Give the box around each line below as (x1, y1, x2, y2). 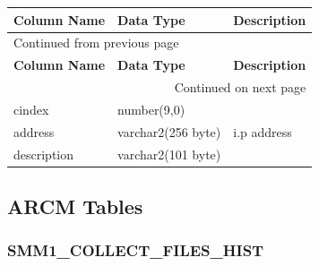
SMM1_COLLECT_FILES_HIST (7, 239, 264, 262)
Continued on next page (174, 78, 306, 97)
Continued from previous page (13, 33, 179, 52)
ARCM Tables (7, 193, 143, 220)
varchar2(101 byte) (117, 144, 221, 163)
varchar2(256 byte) (117, 122, 221, 141)
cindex (13, 99, 49, 118)
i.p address (233, 122, 292, 141)
